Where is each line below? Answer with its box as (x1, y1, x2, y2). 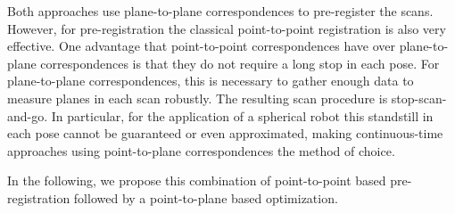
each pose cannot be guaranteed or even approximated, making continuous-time (7, 124, 443, 143)
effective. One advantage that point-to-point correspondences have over (7, 37, 396, 55)
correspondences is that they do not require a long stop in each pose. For (40, 53, 440, 72)
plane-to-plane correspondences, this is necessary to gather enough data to (7, 71, 414, 90)
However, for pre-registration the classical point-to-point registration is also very (7, 19, 446, 37)
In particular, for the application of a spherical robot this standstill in (51, 106, 434, 125)
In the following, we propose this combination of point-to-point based (7, 171, 386, 190)
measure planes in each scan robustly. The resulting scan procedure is (7, 88, 388, 107)
